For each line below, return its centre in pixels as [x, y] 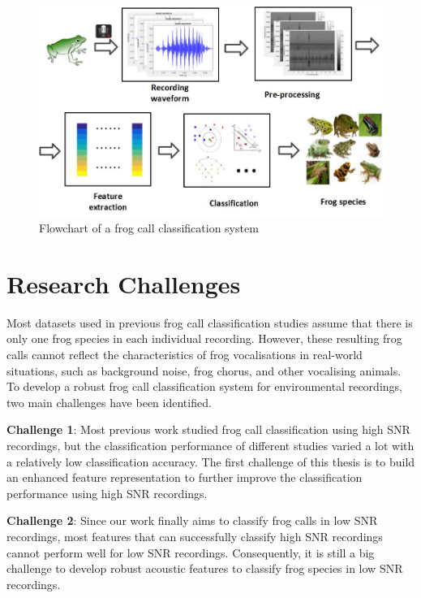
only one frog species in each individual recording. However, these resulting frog [204, 338]
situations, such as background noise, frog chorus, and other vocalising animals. [204, 370]
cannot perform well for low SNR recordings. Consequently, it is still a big [191, 552]
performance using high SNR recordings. [107, 493]
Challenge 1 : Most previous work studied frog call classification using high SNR [208, 429]
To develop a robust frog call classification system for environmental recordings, [204, 386]
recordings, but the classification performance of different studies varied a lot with [210, 445]
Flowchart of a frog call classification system [149, 228]
